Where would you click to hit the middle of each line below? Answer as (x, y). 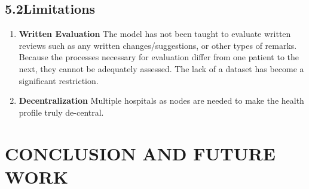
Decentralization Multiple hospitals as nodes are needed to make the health (161, 100)
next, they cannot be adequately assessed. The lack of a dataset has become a (161, 68)
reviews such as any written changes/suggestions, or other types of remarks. (158, 45)
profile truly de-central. (61, 112)
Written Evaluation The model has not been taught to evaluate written (155, 34)
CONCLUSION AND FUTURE (140, 153)
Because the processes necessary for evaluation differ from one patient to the (159, 57)
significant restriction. (59, 80)
